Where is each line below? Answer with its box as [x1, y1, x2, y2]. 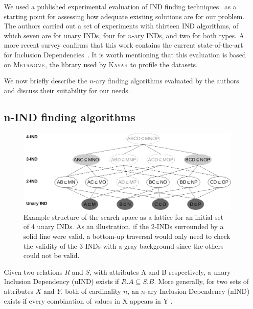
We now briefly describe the [4, 76, 88, 86]
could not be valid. [23, 250, 80, 260]
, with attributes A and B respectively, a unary [90, 266, 231, 277]
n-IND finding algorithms [4, 109, 136, 124]
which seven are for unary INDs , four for [4, 30, 126, 40]
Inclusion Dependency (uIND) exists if [4, 276, 119, 286]
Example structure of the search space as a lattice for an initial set [23, 211, 224, 222]
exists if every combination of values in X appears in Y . [4, 295, 173, 306]
